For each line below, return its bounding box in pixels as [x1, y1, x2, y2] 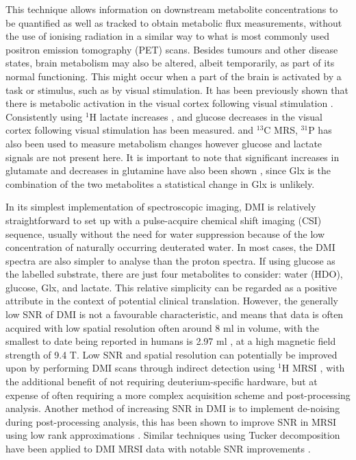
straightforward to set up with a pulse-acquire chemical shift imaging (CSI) [5, 213, 322, 227]
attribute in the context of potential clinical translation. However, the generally [5, 293, 338, 308]
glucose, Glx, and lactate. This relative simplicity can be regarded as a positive [5, 280, 337, 294]
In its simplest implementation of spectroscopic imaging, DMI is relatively [5, 199, 316, 214]
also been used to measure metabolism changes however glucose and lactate [5, 136, 322, 150]
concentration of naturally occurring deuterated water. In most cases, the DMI [5, 240, 335, 254]
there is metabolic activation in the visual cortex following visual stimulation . [5, 96, 333, 110]
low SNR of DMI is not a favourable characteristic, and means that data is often [5, 307, 344, 322]
